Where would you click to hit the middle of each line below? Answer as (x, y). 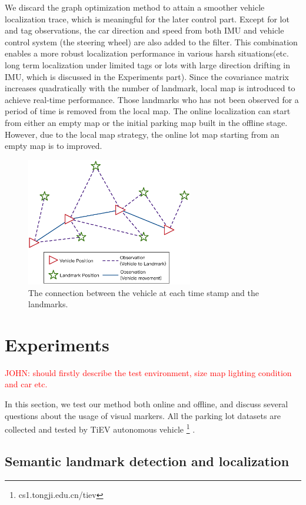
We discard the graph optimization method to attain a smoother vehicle (135, 7)
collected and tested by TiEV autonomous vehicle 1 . (100, 428)
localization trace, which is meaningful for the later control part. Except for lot (147, 19)
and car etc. (26, 384)
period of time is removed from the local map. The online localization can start (148, 111)
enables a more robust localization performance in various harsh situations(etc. (147, 53)
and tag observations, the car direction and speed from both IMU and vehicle (144, 30)
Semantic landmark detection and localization (147, 461)
